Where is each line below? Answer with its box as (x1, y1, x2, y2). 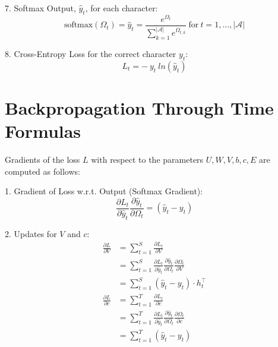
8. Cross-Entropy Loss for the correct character (5, 48, 176, 60)
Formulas (5, 119, 81, 143)
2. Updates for (5, 227, 57, 239)
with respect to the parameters (91, 153, 204, 166)
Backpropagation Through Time (5, 96, 274, 119)
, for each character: (85, 2, 158, 14)
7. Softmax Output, (5, 2, 76, 14)
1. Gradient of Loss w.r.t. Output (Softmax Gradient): (5, 185, 203, 197)
